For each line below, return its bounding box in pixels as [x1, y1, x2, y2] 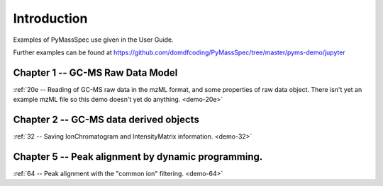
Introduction [13, 11, 88, 26]
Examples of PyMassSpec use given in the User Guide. [13, 35, 174, 44]
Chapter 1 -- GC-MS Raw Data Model [13, 66, 178, 79]
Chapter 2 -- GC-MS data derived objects [13, 114, 200, 126]
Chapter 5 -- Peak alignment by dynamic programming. [13, 151, 263, 163]
